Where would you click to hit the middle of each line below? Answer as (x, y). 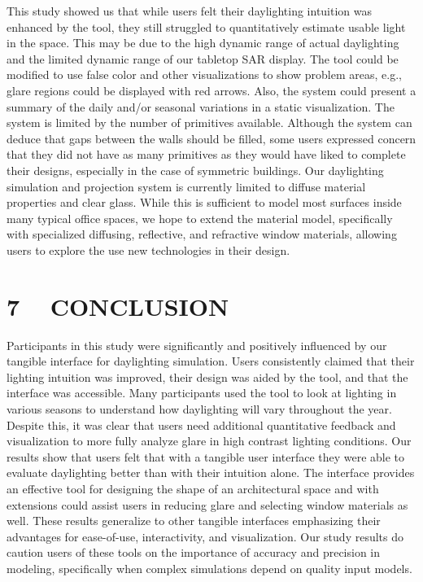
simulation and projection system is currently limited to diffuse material (186, 186)
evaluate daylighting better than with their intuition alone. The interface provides (211, 473)
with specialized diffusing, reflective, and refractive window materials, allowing (202, 234)
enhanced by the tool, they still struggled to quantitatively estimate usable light (206, 26)
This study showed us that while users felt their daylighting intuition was (190, 11)
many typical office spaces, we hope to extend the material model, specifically (200, 218)
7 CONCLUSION (118, 306)
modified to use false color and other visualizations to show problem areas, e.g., (204, 74)
